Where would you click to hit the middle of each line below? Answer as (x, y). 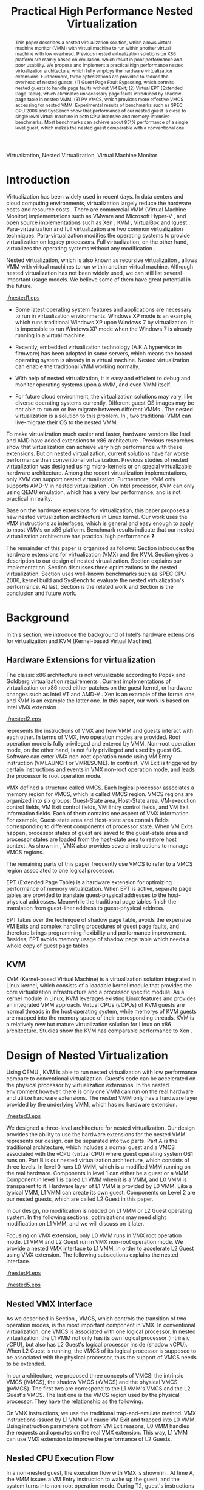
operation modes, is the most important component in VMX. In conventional (101, 1325)
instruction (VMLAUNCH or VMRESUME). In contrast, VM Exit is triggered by (102, 763)
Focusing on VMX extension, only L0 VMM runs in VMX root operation (94, 1235)
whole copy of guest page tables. (48, 946)
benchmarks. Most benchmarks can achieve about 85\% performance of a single (101, 122)
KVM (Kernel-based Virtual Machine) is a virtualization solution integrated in (101, 979)
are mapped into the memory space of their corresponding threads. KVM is (100, 1018)
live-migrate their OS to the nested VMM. (66, 422)
